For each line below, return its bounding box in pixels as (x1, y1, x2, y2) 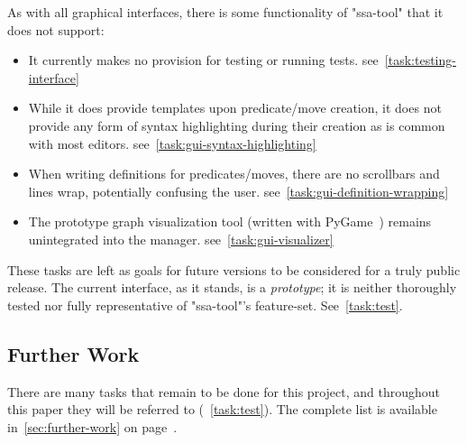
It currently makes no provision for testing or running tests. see (28, 51, 379, 69)
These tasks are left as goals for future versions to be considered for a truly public (7, 260, 461, 279)
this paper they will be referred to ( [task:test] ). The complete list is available (7, 400, 437, 419)
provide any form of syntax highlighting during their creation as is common (28, 115, 445, 134)
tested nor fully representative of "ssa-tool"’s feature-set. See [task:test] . (7, 295, 403, 314)
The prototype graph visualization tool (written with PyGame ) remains (28, 212, 432, 231)
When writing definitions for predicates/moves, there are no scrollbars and (28, 164, 440, 183)
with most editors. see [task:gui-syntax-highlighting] (28, 134, 316, 152)
